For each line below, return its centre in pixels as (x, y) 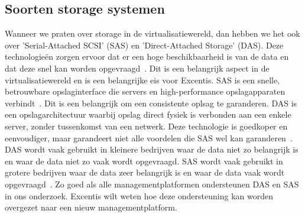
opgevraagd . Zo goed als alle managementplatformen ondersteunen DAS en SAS (152, 184)
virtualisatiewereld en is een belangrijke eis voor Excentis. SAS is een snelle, (142, 80)
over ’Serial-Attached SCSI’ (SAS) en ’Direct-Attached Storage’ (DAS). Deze (144, 45)
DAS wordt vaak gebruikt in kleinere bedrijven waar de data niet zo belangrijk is (152, 149)
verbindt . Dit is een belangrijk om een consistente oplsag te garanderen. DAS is (151, 103)
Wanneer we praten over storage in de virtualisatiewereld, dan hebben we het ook (152, 33)
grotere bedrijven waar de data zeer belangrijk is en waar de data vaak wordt (145, 172)
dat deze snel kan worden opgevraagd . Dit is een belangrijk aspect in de (137, 68)
